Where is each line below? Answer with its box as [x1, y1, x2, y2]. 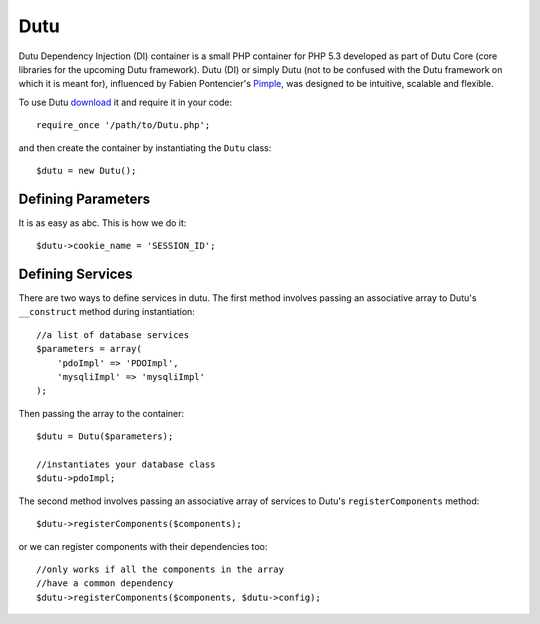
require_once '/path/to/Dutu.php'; [36, 120, 211, 131]
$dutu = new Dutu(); [36, 165, 137, 176]
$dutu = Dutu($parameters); [36, 431, 174, 442]
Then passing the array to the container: [18, 407, 185, 419]
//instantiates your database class [36, 459, 216, 470]
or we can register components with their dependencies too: [18, 540, 268, 552]
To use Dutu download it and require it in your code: [18, 96, 233, 108]
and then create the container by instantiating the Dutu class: [18, 141, 272, 154]
